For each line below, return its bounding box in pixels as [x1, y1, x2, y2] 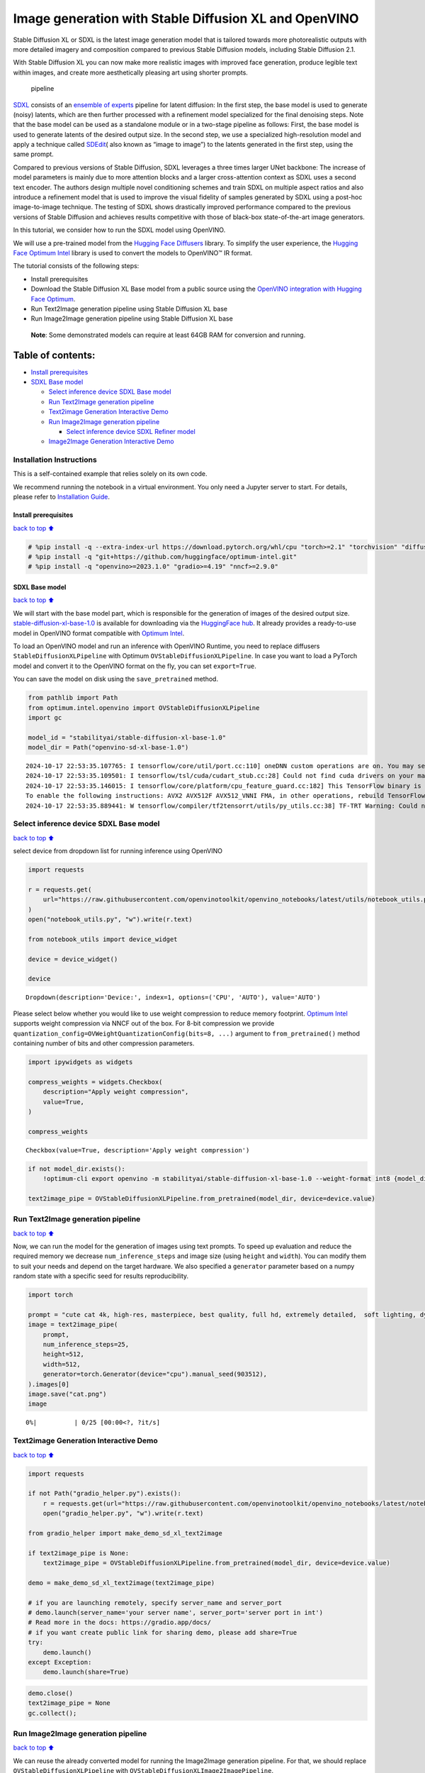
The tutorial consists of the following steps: [13, 262, 140, 270]
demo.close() [28, 1689, 74, 1697]
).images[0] [28, 1380, 70, 1388]
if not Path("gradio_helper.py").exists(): [28, 1489, 182, 1498]
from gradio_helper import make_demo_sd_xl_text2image [28, 1529, 222, 1537]
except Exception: [28, 1658, 92, 1666]
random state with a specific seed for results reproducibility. [13, 1272, 189, 1280]
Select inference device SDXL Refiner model [66, 427, 196, 435]
